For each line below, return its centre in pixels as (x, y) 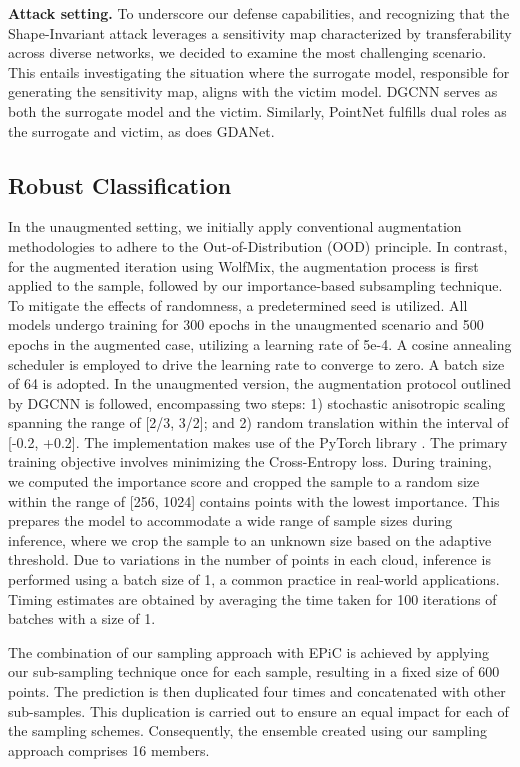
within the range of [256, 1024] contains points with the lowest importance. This (254, 500)
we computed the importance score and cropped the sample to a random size (244, 481)
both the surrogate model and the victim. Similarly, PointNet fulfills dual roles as (257, 110)
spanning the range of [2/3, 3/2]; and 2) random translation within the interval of (258, 422)
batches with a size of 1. (82, 618)
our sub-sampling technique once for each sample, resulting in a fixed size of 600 (254, 671)
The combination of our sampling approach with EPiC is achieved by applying (248, 651)
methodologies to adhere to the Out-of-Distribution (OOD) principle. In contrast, (258, 245)
